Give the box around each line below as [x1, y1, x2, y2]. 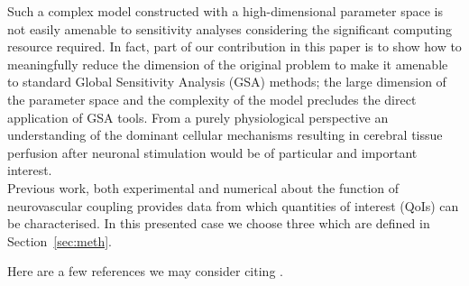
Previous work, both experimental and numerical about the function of [7, 178, 400, 197]
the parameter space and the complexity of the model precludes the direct [7, 89, 417, 108]
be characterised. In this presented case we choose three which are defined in [7, 214, 430, 233]
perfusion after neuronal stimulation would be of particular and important [7, 143, 418, 161]
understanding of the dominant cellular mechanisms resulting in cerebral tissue [7, 125, 443, 144]
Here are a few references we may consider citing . [7, 262, 283, 281]
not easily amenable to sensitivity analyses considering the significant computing [7, 19, 452, 38]
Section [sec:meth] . [7, 231, 112, 250]
